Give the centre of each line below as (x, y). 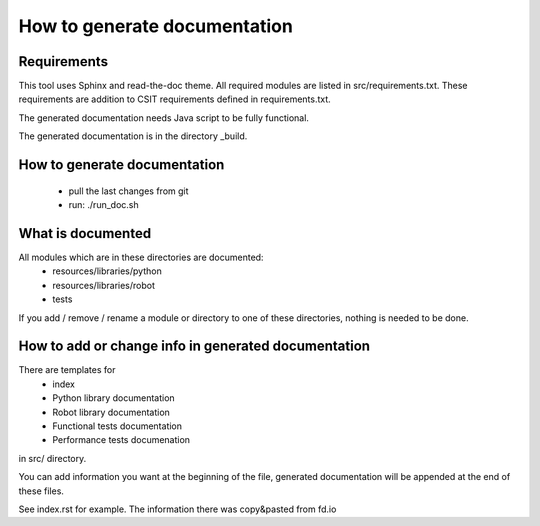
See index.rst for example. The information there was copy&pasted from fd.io (177, 509)
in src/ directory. (52, 458)
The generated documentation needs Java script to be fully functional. (164, 117)
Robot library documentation (111, 412)
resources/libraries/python (107, 271)
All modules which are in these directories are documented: (141, 257)
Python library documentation (113, 398)
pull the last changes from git (128, 191)
